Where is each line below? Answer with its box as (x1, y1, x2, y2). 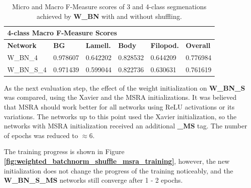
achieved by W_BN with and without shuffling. (36, 11, 182, 21)
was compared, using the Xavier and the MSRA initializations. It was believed (4, 92, 237, 102)
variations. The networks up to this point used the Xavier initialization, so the (4, 111, 237, 121)
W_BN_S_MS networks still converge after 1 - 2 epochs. (4, 175, 183, 185)
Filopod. (150, 40, 179, 50)
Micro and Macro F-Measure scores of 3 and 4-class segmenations (12, 1, 207, 11)
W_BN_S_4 (7, 64, 47, 74)
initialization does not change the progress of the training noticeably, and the (4, 165, 233, 175)
